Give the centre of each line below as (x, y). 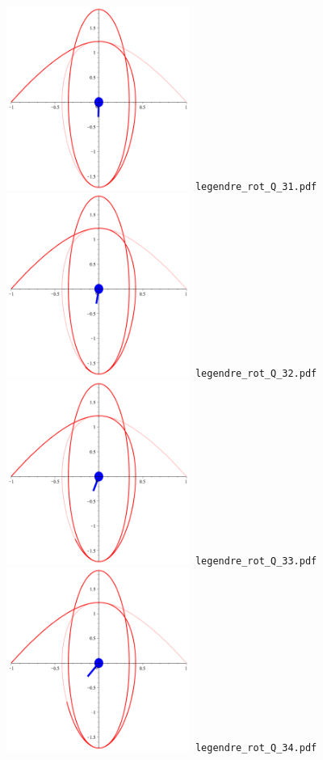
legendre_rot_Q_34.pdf (256, 748)
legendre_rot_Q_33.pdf (256, 561)
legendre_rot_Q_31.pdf (256, 186)
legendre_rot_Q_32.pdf (256, 374)
